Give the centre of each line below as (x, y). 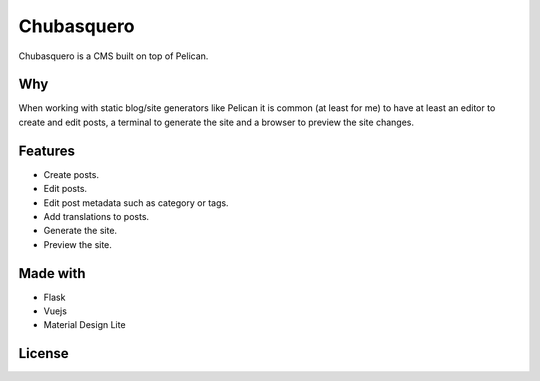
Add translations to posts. (96, 216)
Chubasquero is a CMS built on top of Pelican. (113, 56)
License (43, 353)
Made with (52, 273)
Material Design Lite (84, 325)
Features (46, 150)
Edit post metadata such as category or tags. (136, 202)
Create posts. (71, 174)
